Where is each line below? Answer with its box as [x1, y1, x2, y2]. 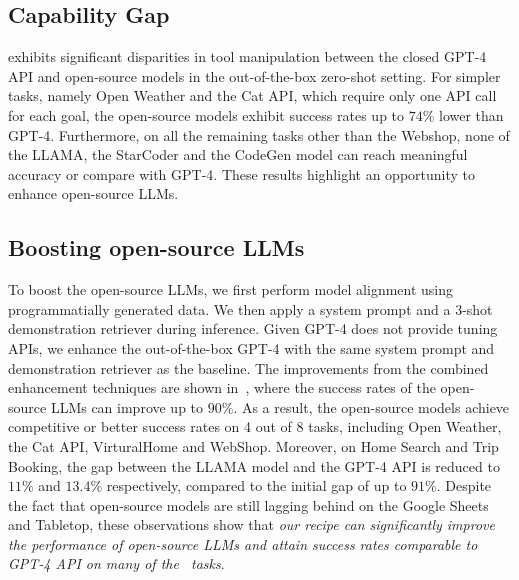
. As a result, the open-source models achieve [233, 396, 510, 417]
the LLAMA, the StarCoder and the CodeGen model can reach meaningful [8, 144, 468, 165]
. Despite [436, 475, 492, 496]
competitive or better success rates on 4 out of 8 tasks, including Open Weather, [8, 416, 502, 437]
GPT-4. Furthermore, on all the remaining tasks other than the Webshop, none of [8, 124, 510, 145]
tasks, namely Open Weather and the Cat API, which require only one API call [8, 85, 497, 106]
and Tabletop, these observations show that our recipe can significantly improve [8, 514, 495, 535]
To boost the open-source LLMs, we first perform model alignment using [8, 279, 454, 300]
